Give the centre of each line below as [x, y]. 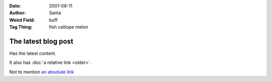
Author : [18, 13]
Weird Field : [22, 20]
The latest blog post [41, 41]
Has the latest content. [33, 53]
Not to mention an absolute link [42, 72]
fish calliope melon [69, 27]
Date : [15, 6]
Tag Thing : [21, 27]
